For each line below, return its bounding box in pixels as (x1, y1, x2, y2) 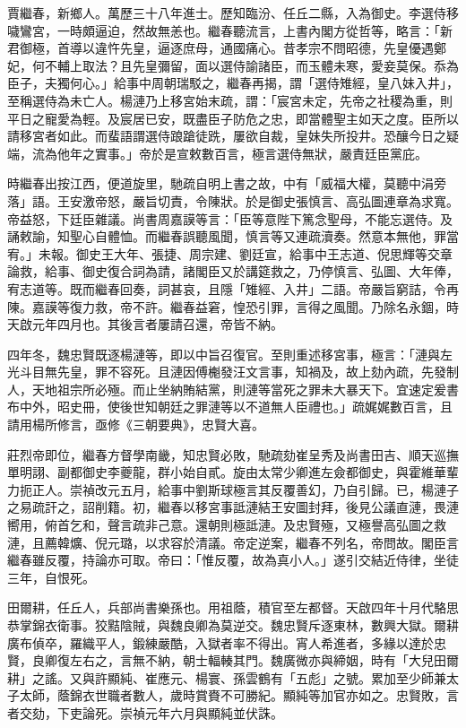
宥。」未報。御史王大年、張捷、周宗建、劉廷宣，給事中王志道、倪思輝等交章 (7, 244, 453, 263)
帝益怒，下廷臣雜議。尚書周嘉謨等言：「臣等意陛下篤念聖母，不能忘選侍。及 (7, 209, 453, 228)
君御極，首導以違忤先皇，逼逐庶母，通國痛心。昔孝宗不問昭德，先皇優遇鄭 (7, 39, 446, 57)
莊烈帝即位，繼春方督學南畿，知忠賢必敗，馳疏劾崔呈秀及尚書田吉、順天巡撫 (7, 445, 459, 464)
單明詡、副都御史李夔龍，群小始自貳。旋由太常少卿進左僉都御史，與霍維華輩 (7, 463, 459, 481)
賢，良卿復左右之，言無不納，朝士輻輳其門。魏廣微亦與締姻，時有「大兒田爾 (7, 651, 459, 670)
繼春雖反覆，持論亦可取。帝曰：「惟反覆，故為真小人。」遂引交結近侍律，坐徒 (7, 550, 459, 569)
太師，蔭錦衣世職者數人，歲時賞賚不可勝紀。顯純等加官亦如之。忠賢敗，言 (19, 686, 459, 705)
